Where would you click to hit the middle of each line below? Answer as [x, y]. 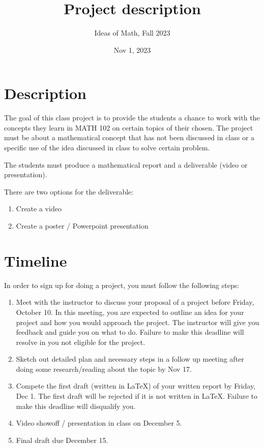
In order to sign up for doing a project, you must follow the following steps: [122, 285]
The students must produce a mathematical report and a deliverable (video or [126, 164]
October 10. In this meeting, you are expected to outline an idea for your [130, 312]
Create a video [39, 209]
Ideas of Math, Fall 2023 [132, 33]
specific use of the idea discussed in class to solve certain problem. [107, 148]
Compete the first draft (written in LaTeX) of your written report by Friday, [136, 386]
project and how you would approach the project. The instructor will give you [138, 322]
